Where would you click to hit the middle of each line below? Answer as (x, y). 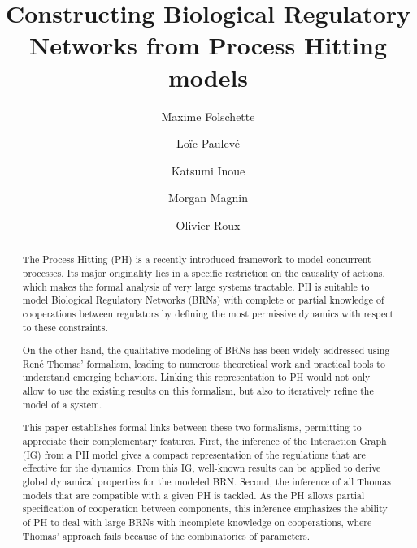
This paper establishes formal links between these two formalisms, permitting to (192, 427)
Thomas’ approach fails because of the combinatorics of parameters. (166, 535)
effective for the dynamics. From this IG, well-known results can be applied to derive (202, 468)
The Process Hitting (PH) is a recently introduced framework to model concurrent (197, 259)
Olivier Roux (208, 224)
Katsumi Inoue (208, 170)
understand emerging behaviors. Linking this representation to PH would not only (196, 377)
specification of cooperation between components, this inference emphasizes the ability (205, 509)
